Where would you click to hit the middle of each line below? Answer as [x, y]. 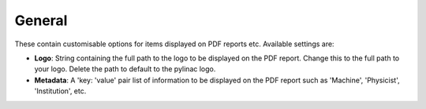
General [41, 20]
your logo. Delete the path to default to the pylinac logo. [125, 69]
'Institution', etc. [60, 91]
